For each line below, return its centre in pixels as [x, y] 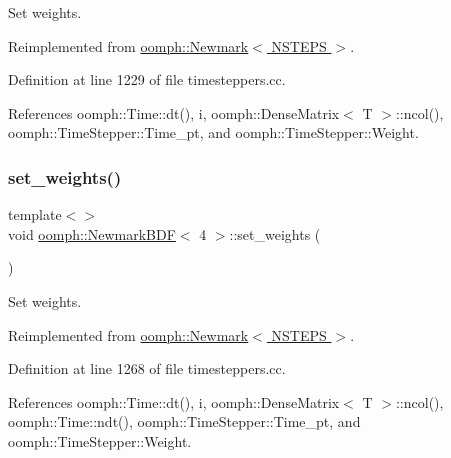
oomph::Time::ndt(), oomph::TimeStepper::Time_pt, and [184, 421]
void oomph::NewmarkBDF [92, 233]
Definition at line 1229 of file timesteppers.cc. [147, 79]
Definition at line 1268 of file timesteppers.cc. [147, 368]
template [35, 214]
